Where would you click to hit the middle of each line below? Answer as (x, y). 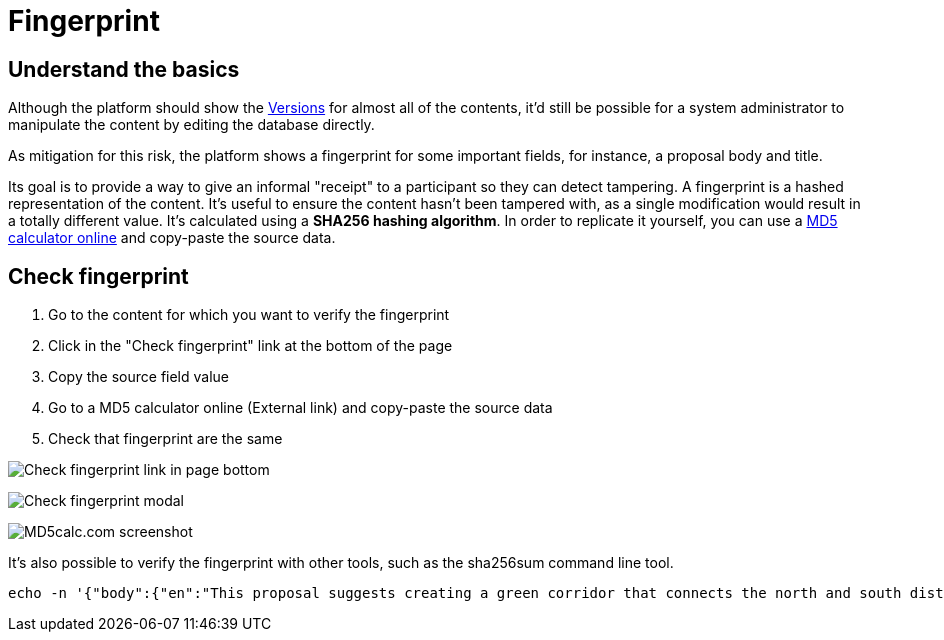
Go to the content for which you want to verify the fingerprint (249, 315)
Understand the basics (124, 69)
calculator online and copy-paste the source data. (172, 238)
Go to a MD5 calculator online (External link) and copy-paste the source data (300, 408)
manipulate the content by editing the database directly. (191, 125)
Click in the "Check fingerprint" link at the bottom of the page (250, 346)
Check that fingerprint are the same (165, 439)
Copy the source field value (139, 377)
